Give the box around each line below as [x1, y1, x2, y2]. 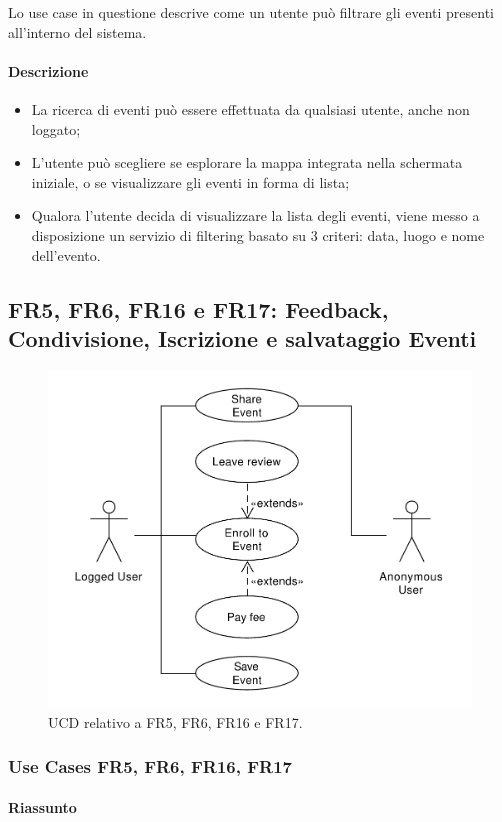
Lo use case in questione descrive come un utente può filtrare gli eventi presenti [8, 2, 495, 22]
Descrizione [8, 60, 89, 81]
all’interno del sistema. [8, 21, 147, 42]
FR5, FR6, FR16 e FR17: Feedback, [8, 293, 389, 324]
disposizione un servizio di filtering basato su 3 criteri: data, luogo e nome [31, 224, 485, 245]
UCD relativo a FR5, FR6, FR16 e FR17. [48, 711, 303, 732]
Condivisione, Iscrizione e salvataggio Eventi [8, 322, 477, 353]
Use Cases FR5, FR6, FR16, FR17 [8, 754, 293, 779]
